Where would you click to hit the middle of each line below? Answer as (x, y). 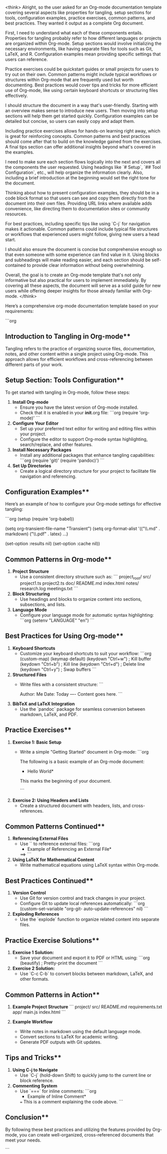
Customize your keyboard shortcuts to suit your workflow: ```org (86, 653)
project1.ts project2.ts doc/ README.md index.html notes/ (79, 583)
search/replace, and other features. (56, 444)
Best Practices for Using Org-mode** (64, 636)
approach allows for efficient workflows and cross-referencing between (79, 359)
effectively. (17, 95)
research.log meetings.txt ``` (49, 589)
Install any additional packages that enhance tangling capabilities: (87, 455)
